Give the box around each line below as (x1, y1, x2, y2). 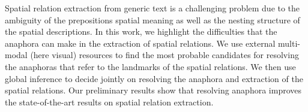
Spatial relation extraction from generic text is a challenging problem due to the (5, 2, 300, 14)
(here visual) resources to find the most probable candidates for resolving (30, 49, 299, 61)
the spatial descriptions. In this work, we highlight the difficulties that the (5, 25, 277, 38)
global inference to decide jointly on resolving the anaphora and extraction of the (5, 72, 303, 84)
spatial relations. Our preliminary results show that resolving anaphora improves (5, 84, 302, 96)
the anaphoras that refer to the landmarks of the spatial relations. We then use (5, 60, 296, 72)
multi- (277, 37, 300, 49)
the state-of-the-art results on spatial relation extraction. (5, 95, 214, 108)
